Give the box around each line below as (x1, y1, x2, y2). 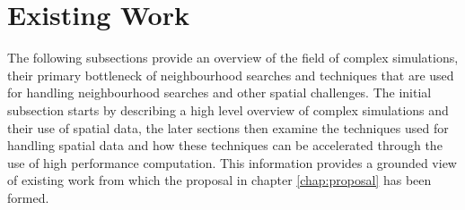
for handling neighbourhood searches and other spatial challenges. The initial (7, 83, 432, 102)
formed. (7, 188, 49, 206)
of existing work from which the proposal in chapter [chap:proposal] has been (7, 171, 432, 189)
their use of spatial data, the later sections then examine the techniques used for (7, 118, 449, 137)
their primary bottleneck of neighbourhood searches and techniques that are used (7, 65, 454, 84)
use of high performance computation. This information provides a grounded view (7, 153, 457, 172)
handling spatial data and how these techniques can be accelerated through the (7, 136, 443, 155)
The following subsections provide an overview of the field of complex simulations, (7, 48, 459, 67)
